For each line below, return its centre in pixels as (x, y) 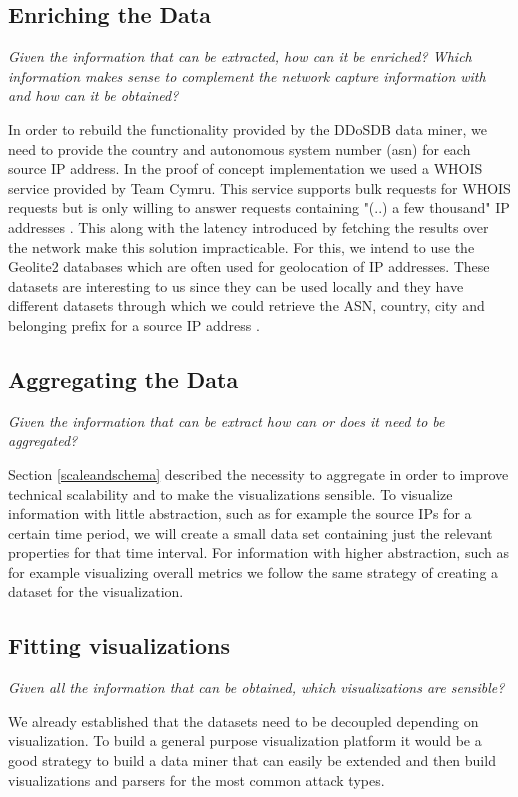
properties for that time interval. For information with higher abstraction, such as (258, 552)
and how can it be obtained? (93, 95)
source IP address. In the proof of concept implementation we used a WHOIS (245, 168)
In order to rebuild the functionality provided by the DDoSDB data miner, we (247, 128)
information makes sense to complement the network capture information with (247, 75)
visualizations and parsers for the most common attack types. (196, 779)
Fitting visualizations (119, 645)
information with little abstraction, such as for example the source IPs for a (240, 513)
